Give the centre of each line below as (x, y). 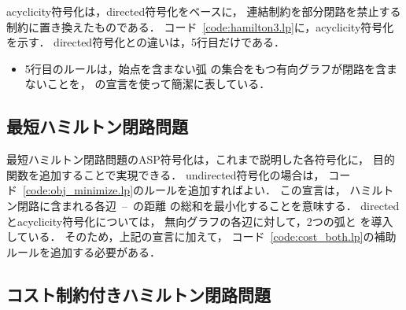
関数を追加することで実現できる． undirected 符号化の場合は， (166, 174)
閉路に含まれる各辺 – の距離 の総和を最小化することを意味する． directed (208, 205)
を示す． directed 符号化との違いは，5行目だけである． (146, 42)
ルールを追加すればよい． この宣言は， (245, 190)
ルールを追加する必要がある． (83, 251)
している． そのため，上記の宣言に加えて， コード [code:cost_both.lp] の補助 (201, 236)
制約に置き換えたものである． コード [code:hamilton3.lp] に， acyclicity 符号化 (200, 26)
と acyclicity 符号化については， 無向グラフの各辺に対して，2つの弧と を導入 (200, 221)
